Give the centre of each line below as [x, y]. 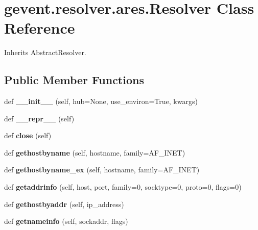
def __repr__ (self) [39, 118]
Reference [40, 28]
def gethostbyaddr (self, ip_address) [64, 204]
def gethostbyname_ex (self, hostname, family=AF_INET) [102, 170]
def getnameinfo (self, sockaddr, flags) [66, 221]
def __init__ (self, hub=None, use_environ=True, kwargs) [101, 101]
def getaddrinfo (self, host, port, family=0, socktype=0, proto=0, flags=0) [123, 187]
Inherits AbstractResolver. [45, 52]
